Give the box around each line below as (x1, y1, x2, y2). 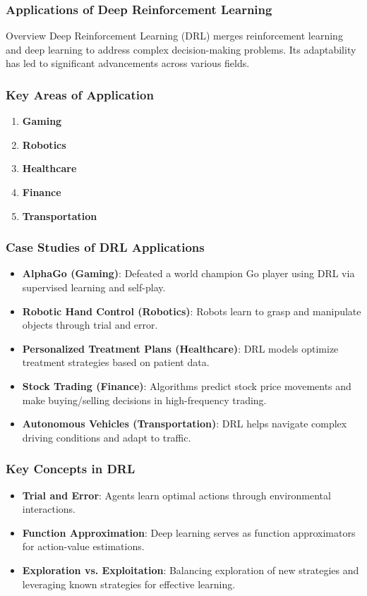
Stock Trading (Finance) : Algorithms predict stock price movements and (22, 378, 351, 393)
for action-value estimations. (22, 539, 145, 554)
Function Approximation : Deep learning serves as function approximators (22, 525, 356, 540)
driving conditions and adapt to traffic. (22, 430, 191, 444)
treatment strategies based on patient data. (22, 355, 210, 370)
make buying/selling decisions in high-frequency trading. (22, 392, 267, 407)
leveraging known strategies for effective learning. (22, 576, 236, 591)
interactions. (22, 501, 76, 516)
